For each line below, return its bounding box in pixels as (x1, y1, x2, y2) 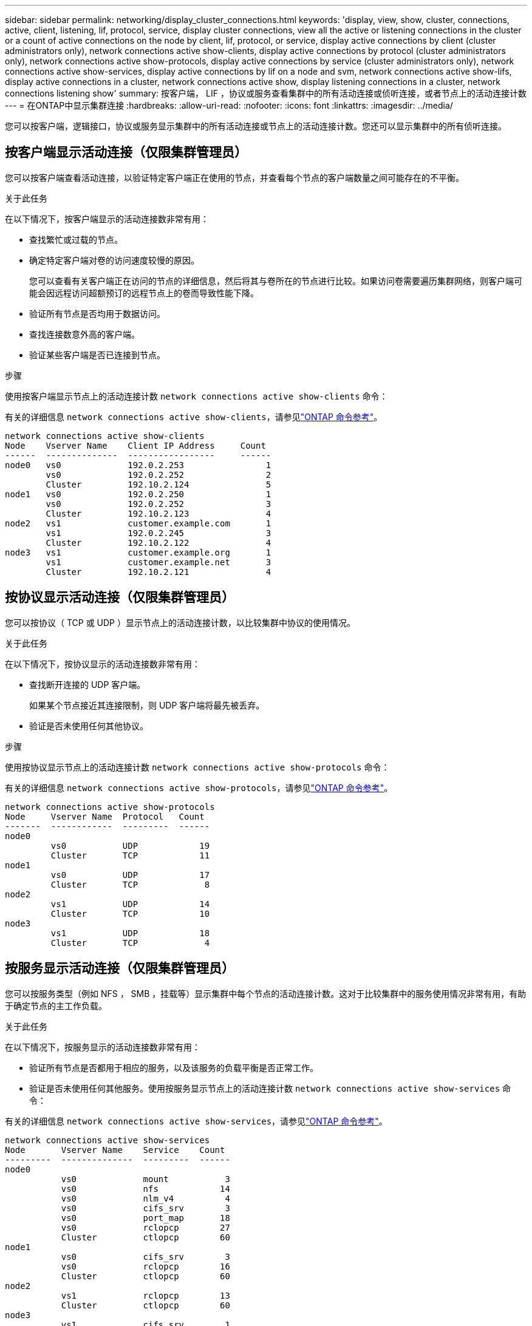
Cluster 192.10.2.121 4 (46, 566, 271, 577)
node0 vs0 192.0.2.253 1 (5, 460, 271, 470)
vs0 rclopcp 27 (61, 1222, 230, 1232)
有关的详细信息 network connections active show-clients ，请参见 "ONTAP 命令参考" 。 (5, 411, 383, 422)
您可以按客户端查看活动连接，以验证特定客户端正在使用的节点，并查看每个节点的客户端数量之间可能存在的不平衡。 (5, 172, 464, 183)
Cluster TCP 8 (50, 879, 210, 889)
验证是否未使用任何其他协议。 (29, 720, 148, 731)
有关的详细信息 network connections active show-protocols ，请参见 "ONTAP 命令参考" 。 (5, 782, 393, 793)
